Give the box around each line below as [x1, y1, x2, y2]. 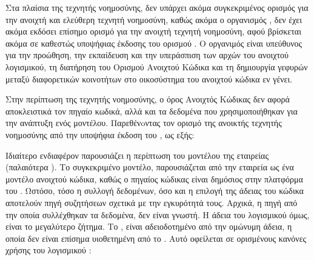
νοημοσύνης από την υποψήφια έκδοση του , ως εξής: [5, 128, 195, 141]
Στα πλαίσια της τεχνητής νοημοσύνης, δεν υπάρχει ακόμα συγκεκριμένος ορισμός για [5, 1, 309, 13]
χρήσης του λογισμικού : [5, 244, 92, 256]
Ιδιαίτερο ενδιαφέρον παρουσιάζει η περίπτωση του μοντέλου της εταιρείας [5, 148, 269, 161]
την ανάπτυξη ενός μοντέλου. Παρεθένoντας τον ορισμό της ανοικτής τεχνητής [5, 116, 282, 129]
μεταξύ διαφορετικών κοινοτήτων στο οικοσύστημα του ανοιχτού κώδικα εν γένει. [5, 72, 293, 85]
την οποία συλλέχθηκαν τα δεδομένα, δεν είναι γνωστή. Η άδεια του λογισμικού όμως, [5, 208, 310, 221]
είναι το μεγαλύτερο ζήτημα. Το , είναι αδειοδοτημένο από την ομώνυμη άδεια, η [5, 220, 292, 233]
